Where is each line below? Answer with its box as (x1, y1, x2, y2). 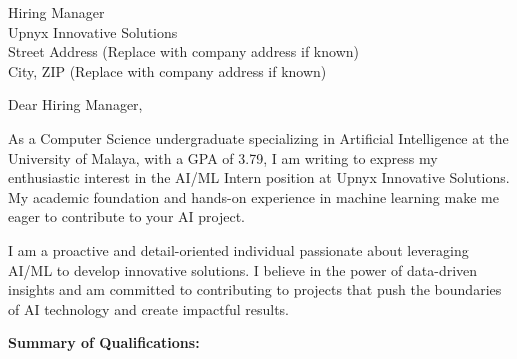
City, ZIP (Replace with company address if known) (8, 60, 327, 81)
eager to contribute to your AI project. (8, 206, 245, 227)
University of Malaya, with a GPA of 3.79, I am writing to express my (8, 147, 438, 168)
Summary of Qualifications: (8, 332, 200, 353)
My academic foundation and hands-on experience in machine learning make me (8, 186, 499, 207)
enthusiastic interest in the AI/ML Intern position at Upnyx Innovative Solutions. (8, 167, 510, 188)
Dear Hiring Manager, (8, 94, 143, 115)
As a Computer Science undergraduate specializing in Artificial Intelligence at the (8, 127, 509, 148)
